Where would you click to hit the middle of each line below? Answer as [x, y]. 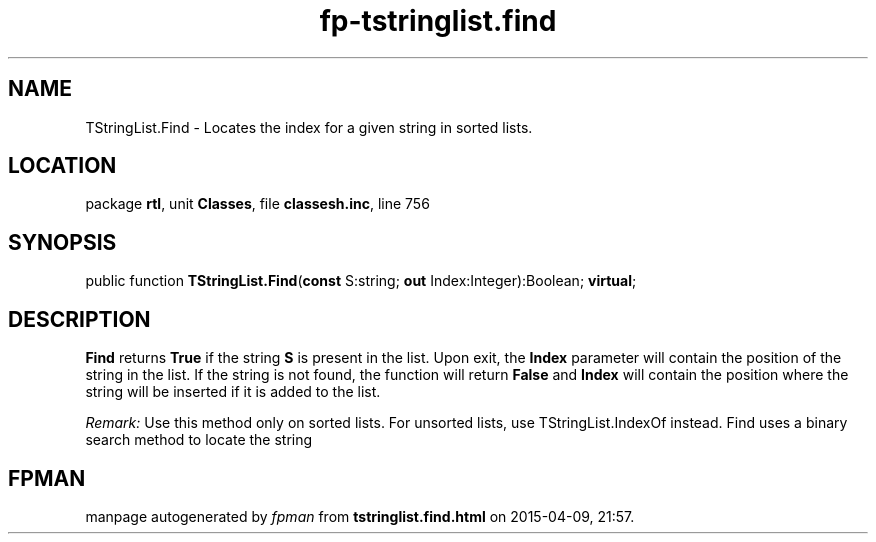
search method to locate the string [199, 440]
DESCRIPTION [79, 319]
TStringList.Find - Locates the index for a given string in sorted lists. [309, 127]
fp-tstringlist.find [438, 21]
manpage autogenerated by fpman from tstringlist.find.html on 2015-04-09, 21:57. [360, 516]
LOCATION [62, 166]
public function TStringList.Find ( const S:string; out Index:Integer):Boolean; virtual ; [361, 281]
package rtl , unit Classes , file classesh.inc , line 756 [257, 204]
